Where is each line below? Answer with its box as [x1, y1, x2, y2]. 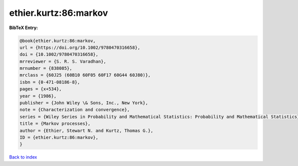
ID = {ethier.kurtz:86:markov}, [19, 135, 99, 140]
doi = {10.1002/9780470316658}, [19, 52, 99, 57]
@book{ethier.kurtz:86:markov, [19, 38, 96, 43]
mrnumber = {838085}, [19, 66, 73, 71]
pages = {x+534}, [19, 86, 62, 92]
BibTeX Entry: [9, 25, 38, 31]
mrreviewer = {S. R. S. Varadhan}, [19, 58, 106, 64]
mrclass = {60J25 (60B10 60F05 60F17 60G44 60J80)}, [19, 72, 151, 78]
